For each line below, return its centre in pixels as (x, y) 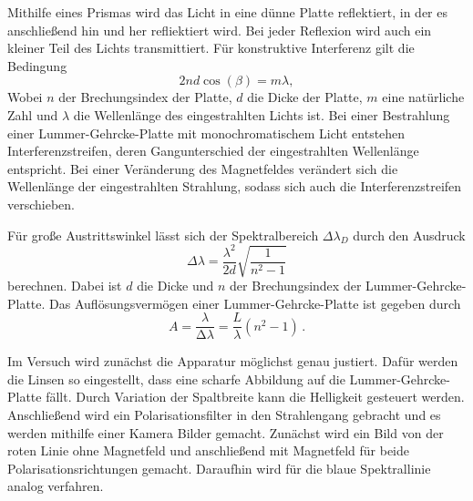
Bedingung (37, 65)
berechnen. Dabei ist (65, 286)
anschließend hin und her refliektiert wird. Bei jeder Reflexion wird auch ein (220, 30)
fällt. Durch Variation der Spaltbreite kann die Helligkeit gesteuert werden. (255, 397)
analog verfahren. (56, 486)
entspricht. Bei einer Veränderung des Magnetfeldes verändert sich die (203, 168)
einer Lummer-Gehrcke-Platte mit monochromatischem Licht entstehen (206, 133)
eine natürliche (423, 97)
